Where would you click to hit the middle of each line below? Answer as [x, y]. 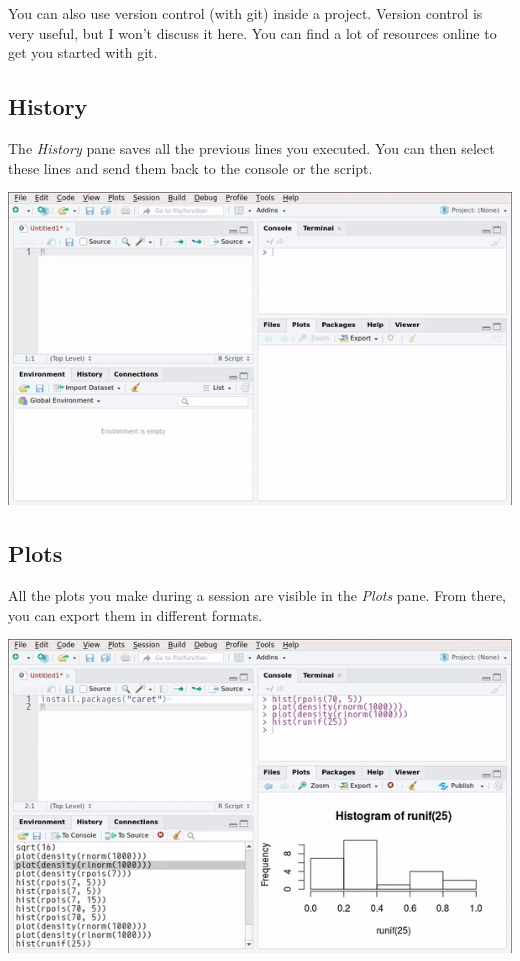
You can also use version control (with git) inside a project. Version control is [245, 13]
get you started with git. [83, 52]
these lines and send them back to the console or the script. [190, 167]
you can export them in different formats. [135, 614]
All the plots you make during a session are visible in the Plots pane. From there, [257, 595]
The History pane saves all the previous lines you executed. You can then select [251, 147]
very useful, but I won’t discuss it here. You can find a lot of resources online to [252, 32]
